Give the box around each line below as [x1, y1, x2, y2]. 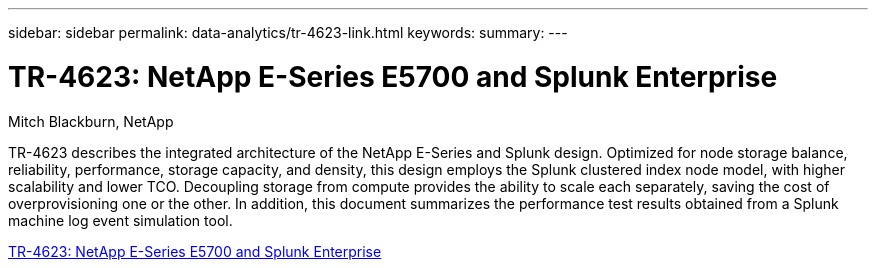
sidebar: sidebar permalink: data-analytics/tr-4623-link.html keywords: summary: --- [8, 24, 568, 41]
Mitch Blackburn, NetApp [8, 112, 174, 130]
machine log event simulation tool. [8, 211, 233, 229]
